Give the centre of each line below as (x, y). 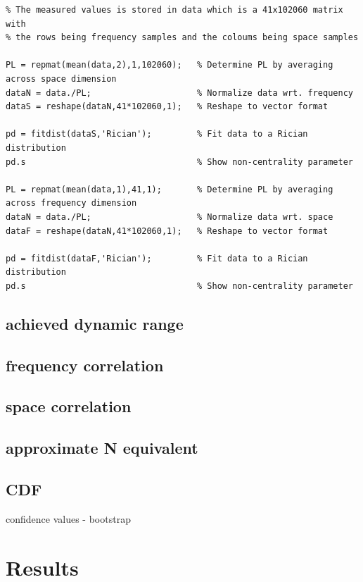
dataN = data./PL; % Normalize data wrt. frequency (179, 93)
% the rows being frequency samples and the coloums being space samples (182, 38)
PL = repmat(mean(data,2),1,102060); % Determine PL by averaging (170, 65)
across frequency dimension (71, 203)
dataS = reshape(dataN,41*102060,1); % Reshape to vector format (167, 107)
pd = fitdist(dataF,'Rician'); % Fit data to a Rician (157, 258)
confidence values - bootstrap (68, 518)
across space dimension (61, 79)
